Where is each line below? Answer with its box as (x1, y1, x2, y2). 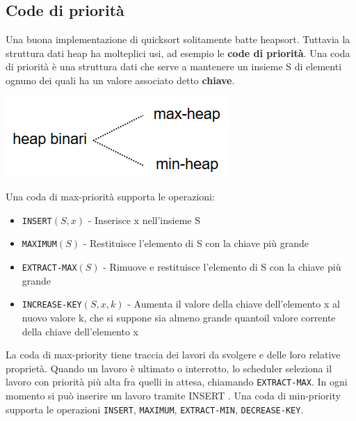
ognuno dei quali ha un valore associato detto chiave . (6, 72, 235, 87)
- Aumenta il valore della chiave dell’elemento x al (127, 296, 340, 311)
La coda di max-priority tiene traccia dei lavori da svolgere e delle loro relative (6, 347, 341, 362)
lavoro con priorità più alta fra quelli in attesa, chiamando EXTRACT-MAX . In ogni (6, 374, 348, 389)
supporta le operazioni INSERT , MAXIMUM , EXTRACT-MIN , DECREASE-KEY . (6, 402, 304, 416)
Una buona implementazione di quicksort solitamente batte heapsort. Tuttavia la (6, 32, 350, 47)
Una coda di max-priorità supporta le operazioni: (6, 189, 215, 204)
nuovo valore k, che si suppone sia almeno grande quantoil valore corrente (22, 310, 336, 324)
